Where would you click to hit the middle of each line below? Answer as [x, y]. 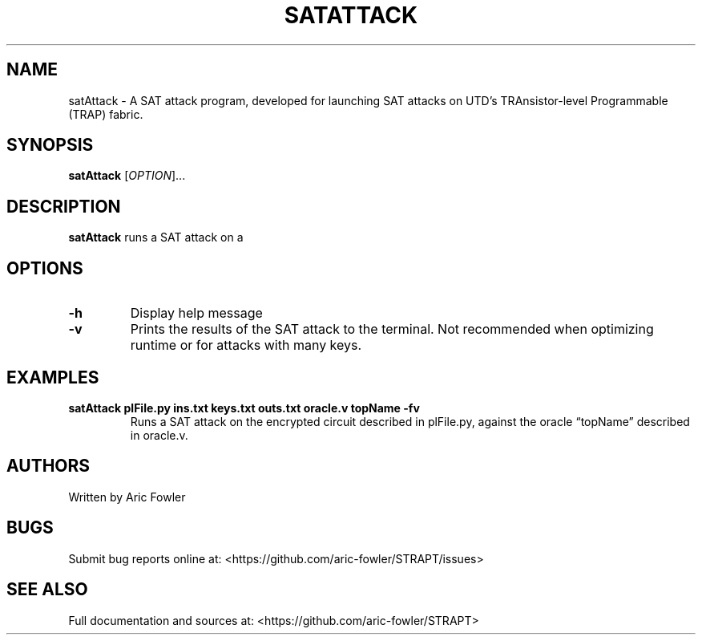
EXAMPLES [53, 377]
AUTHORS [48, 466]
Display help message [196, 313]
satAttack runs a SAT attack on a [156, 237]
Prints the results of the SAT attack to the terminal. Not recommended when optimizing [392, 329]
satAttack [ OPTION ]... [127, 176]
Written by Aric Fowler [127, 497]
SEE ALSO [47, 590]
